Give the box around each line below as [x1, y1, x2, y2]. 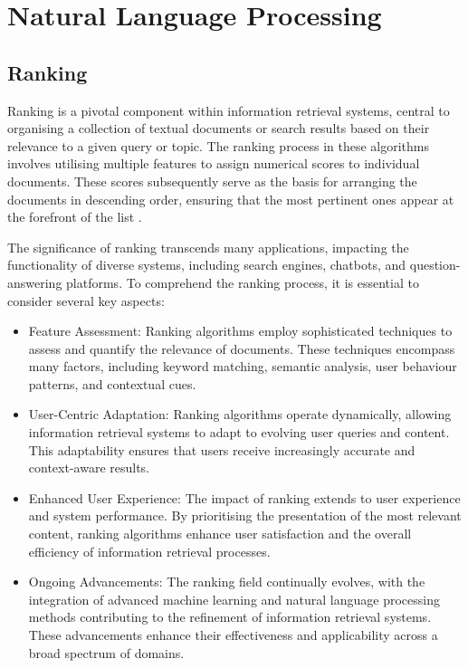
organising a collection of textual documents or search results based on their [7, 119, 430, 138]
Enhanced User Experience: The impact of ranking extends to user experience [28, 488, 461, 507]
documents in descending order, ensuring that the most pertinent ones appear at [7, 189, 454, 208]
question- [409, 255, 461, 274]
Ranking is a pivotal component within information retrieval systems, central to [7, 100, 450, 119]
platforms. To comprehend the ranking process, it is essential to [66, 272, 419, 291]
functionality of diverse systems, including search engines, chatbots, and [7, 255, 406, 274]
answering [7, 272, 62, 291]
